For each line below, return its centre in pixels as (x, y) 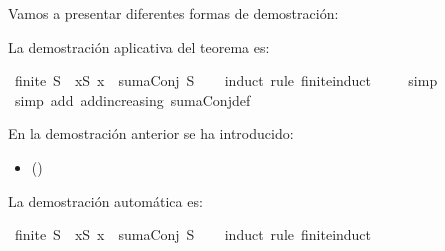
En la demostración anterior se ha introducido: (151, 133)
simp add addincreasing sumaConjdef (132, 99)
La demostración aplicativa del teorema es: (139, 46)
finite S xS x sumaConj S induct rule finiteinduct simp (226, 80)
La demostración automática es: (105, 200)
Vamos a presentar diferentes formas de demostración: (173, 13)
